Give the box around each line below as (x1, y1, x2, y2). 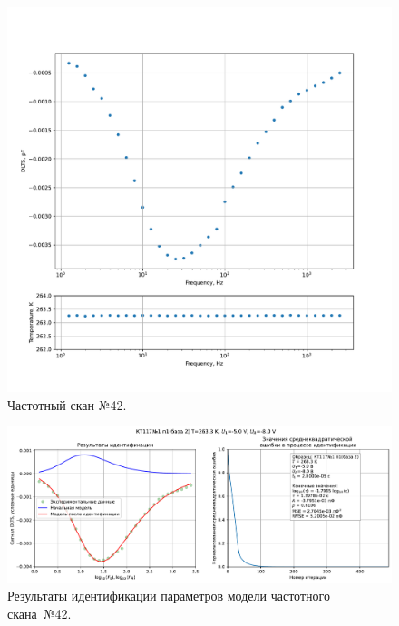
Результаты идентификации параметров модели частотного (7, 586, 330, 605)
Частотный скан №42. (7, 395, 127, 414)
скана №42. (7, 603, 72, 622)
